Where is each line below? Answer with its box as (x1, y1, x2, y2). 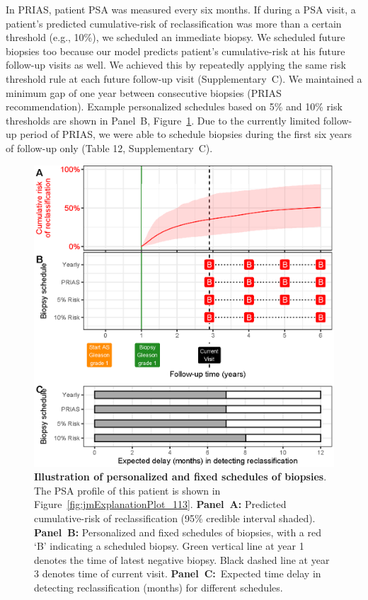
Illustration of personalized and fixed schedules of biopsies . (34, 469, 327, 484)
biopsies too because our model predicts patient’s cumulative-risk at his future (6, 43, 345, 58)
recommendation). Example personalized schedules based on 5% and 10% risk (6, 99, 343, 114)
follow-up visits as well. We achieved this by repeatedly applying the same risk (6, 57, 346, 72)
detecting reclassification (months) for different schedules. (34, 579, 283, 594)
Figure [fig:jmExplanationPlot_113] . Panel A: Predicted (34, 497, 287, 512)
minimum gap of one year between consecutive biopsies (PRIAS (6, 85, 282, 100)
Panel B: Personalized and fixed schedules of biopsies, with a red (34, 524, 322, 539)
